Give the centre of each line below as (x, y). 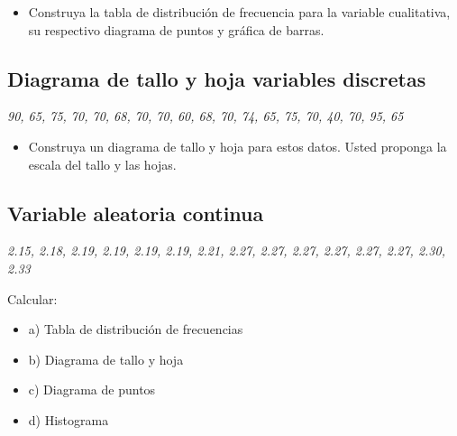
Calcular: (32, 298)
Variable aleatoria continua (136, 213)
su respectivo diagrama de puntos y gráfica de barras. (176, 29)
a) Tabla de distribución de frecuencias (136, 329)
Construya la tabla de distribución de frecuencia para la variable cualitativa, (239, 12)
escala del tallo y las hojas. (102, 164)
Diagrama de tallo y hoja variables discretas (217, 78)
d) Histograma (69, 419)
